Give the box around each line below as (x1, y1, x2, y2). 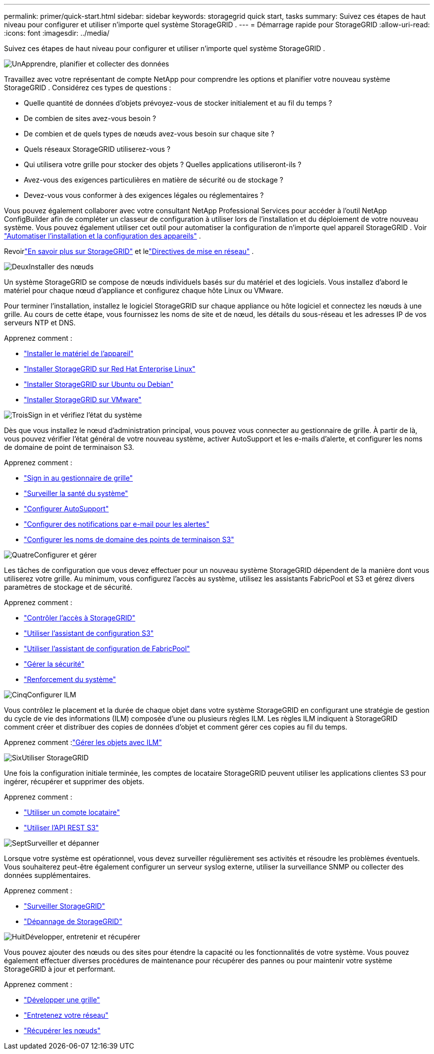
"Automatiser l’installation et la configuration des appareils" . (4, 232, 201, 240)
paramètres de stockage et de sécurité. (4, 583, 132, 591)
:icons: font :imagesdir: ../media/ (4, 29, 109, 37)
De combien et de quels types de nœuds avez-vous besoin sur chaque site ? (24, 129, 274, 138)
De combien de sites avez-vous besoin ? (24, 114, 156, 123)
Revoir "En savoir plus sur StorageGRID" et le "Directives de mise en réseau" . (4, 247, 254, 255)
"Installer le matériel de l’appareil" (24, 349, 134, 358)
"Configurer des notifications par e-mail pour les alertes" (24, 520, 210, 528)
